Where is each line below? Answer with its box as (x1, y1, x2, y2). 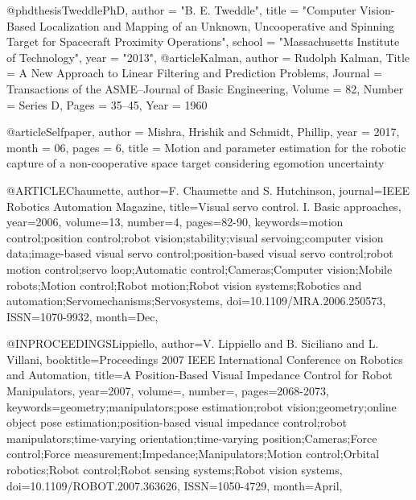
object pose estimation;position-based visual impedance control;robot (6, 414, 347, 431)
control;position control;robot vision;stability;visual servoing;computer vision (6, 229, 384, 246)
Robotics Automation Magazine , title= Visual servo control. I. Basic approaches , (6, 197, 402, 214)
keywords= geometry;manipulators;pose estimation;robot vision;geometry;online (6, 398, 397, 415)
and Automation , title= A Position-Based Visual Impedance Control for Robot (6, 366, 393, 383)
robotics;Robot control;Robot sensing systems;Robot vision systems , (6, 461, 343, 478)
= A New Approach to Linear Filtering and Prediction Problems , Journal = (6, 64, 382, 81)
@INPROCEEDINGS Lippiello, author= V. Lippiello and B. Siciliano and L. (6, 335, 379, 352)
